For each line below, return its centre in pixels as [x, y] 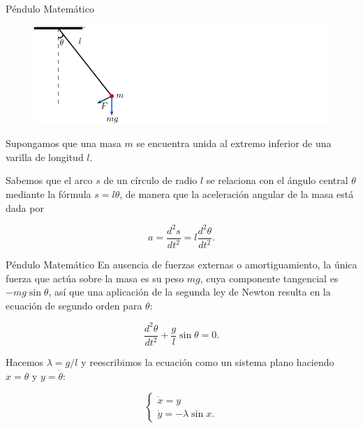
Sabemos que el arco [49, 180]
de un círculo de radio [150, 180]
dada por [25, 207]
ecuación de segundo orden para [74, 305]
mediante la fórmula [49, 193]
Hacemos [25, 362]
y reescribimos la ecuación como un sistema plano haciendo [208, 362]
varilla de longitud [45, 156]
